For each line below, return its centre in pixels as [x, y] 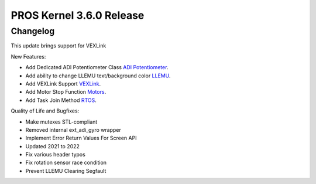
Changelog [33, 31]
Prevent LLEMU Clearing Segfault [66, 171]
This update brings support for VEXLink [59, 46]
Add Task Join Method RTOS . [61, 100]
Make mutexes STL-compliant [61, 122]
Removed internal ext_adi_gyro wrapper [73, 130]
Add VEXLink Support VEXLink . [63, 84]
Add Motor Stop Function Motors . [66, 92]
